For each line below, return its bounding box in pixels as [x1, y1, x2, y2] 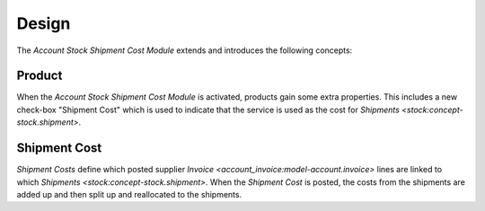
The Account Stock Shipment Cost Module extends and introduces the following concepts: [16, 45, 353, 56]
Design [16, 13, 71, 33]
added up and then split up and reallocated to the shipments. [16, 189, 242, 199]
